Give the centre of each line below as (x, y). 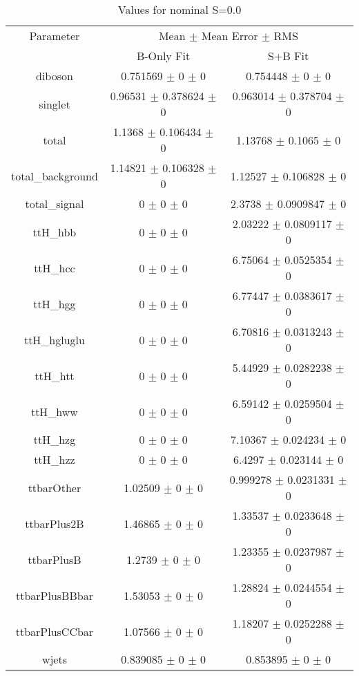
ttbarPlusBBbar (54, 595)
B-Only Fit (163, 56)
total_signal (55, 204)
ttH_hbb (55, 232)
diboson (54, 76)
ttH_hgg (55, 303)
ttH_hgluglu (54, 339)
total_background (55, 176)
